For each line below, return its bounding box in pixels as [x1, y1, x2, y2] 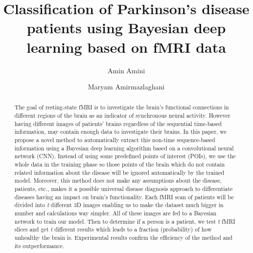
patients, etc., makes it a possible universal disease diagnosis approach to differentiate [14, 185, 233, 193]
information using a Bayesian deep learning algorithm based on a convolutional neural [14, 144, 234, 152]
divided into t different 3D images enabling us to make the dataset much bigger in [14, 201, 224, 209]
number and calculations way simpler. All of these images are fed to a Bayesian [14, 209, 217, 217]
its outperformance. [14, 241, 65, 250]
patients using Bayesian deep [26, 18, 226, 38]
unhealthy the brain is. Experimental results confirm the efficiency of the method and [14, 233, 232, 241]
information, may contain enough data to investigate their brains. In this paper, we [14, 127, 227, 136]
